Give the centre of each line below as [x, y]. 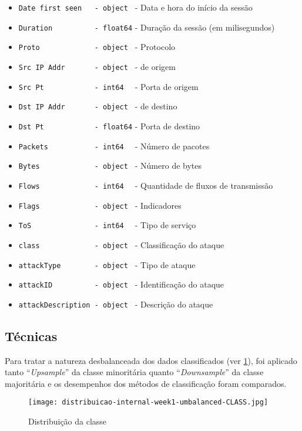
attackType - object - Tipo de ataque [107, 264]
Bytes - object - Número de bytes [110, 166]
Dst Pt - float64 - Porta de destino [109, 126]
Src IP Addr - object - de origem [97, 66]
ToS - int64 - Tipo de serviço [107, 225]
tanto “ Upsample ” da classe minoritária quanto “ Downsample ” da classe [134, 372]
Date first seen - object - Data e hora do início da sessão [135, 7]
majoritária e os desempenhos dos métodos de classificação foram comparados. [146, 383]
